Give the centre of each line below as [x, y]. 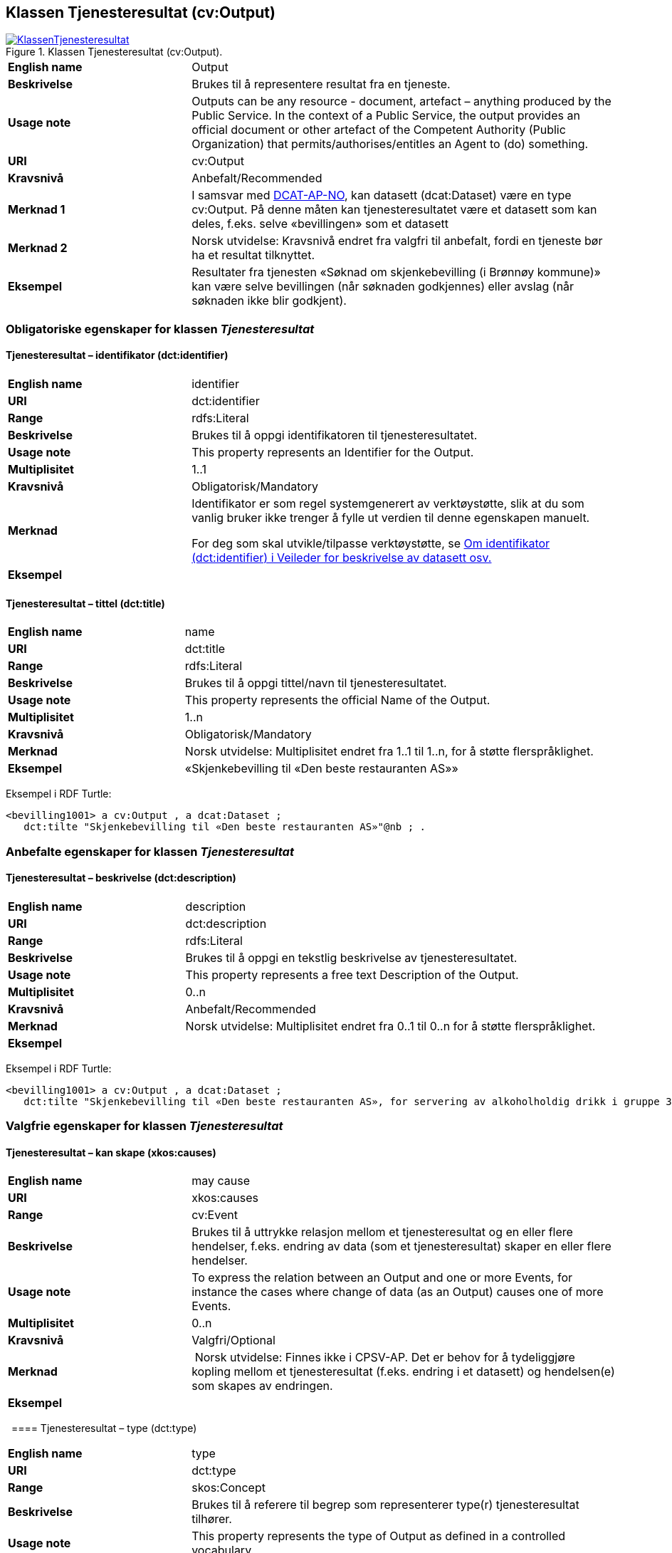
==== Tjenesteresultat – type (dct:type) [104, 1428]
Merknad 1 [37, 210]
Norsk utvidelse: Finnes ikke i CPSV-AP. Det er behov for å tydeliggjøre [385, 1358]
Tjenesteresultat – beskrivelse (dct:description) [121, 878]
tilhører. [212, 1519]
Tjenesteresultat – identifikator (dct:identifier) [117, 355]
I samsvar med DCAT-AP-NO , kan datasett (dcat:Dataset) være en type [382, 195]
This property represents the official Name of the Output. [337, 700]
